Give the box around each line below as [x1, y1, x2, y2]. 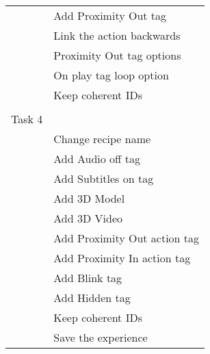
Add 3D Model [53, 190, 125, 206]
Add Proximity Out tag [53, 8, 167, 23]
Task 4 [11, 111, 43, 127]
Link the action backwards [53, 27, 181, 43]
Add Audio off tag [53, 151, 140, 166]
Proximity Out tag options [53, 47, 181, 63]
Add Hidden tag [53, 290, 131, 305]
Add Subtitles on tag [53, 170, 154, 186]
